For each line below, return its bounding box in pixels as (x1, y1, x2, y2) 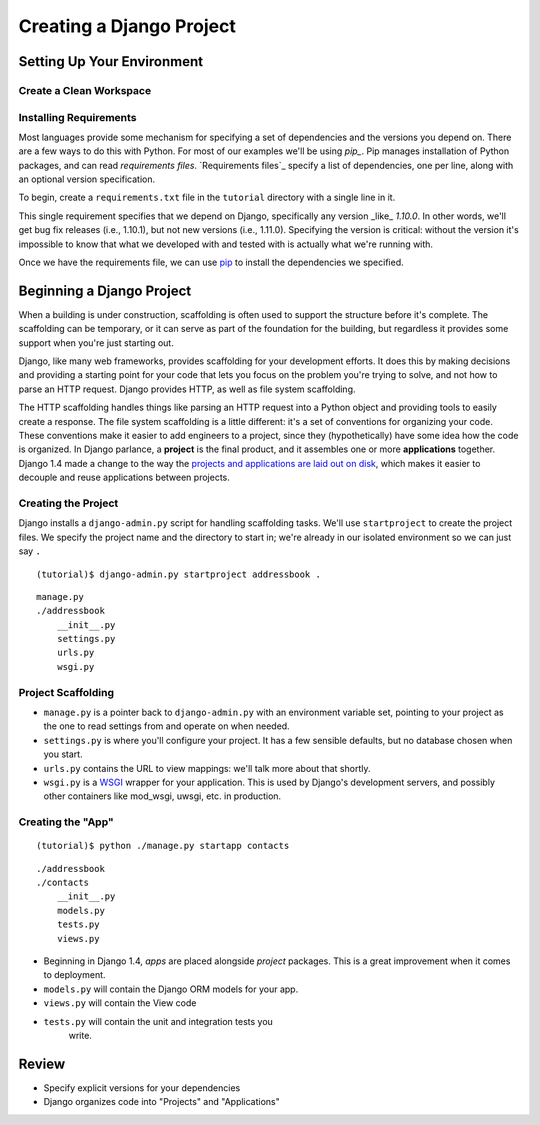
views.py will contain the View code (43, 997, 197, 1009)
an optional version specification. (18, 173, 156, 185)
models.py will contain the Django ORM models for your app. (43, 983, 299, 995)
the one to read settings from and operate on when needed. (43, 720, 290, 732)
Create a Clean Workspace (18, 83, 152, 97)
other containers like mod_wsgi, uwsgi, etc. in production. (43, 790, 282, 802)
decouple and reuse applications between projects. (18, 471, 230, 484)
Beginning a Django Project (18, 282, 192, 299)
